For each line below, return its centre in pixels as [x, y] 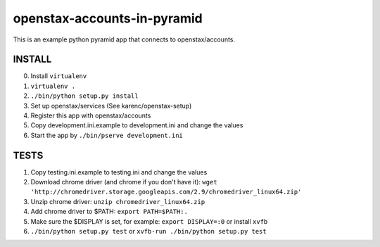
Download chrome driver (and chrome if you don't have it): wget [124, 182]
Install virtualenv [59, 76]
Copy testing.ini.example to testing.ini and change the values [119, 172]
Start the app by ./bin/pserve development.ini [107, 135]
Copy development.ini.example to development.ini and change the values [137, 125]
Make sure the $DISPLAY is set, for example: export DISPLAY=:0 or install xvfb [149, 221]
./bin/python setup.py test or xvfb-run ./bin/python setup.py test [148, 232]
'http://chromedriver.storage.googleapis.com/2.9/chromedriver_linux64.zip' [166, 192]
